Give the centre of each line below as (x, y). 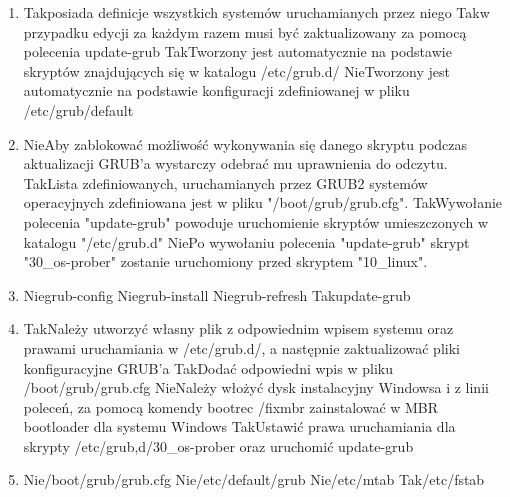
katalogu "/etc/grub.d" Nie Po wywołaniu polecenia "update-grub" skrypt (246, 241)
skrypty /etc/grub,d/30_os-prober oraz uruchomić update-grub (218, 445)
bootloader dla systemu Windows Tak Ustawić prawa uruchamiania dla (239, 426)
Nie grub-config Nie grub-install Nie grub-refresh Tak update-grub (217, 294)
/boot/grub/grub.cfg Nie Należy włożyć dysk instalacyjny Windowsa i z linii (256, 387)
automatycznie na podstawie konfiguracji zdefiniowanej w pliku (216, 90)
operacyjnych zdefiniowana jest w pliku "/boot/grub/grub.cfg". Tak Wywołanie (263, 202)
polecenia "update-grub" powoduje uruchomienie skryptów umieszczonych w (255, 221)
